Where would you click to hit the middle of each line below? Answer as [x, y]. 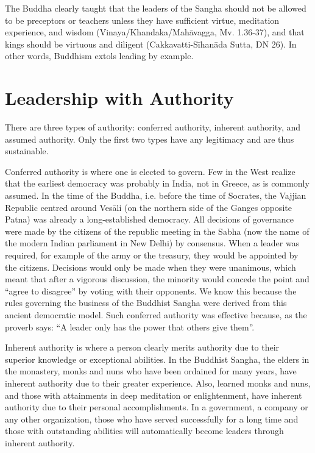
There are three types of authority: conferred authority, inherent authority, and [153, 127]
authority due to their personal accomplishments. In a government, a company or [157, 407]
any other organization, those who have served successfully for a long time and [152, 419]
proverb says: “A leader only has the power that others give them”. [130, 326]
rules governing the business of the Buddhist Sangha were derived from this [146, 303]
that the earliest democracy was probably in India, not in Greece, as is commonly [157, 183]
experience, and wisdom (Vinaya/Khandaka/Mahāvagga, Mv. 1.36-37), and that [155, 32]
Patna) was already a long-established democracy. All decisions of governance [149, 219]
